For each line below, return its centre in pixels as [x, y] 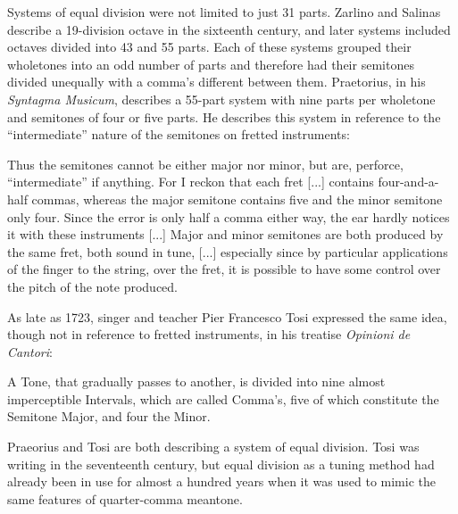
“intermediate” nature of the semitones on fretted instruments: [179, 134]
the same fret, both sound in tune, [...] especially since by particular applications [228, 251]
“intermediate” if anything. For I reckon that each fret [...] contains [191, 182]
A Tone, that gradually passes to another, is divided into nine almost [196, 381]
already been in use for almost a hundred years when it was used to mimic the [222, 481]
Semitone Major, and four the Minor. [109, 416]
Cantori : [30, 351]
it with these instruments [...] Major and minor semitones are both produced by [225, 234]
